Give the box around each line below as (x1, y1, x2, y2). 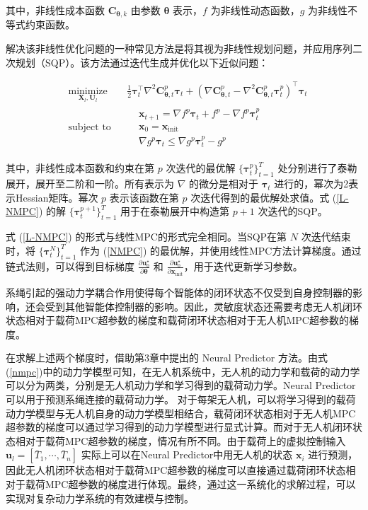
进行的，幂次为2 (274, 176, 349, 191)
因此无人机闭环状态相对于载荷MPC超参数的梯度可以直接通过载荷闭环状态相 (6, 463, 356, 477)
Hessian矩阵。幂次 (15, 190, 98, 204)
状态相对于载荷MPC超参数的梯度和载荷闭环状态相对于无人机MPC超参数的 (6, 313, 349, 328)
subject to (68, 122, 111, 133)
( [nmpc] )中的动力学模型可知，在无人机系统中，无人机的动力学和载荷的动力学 (6, 364, 360, 378)
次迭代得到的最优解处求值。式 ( (190, 190, 337, 204)
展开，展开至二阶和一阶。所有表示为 (6, 176, 174, 191)
